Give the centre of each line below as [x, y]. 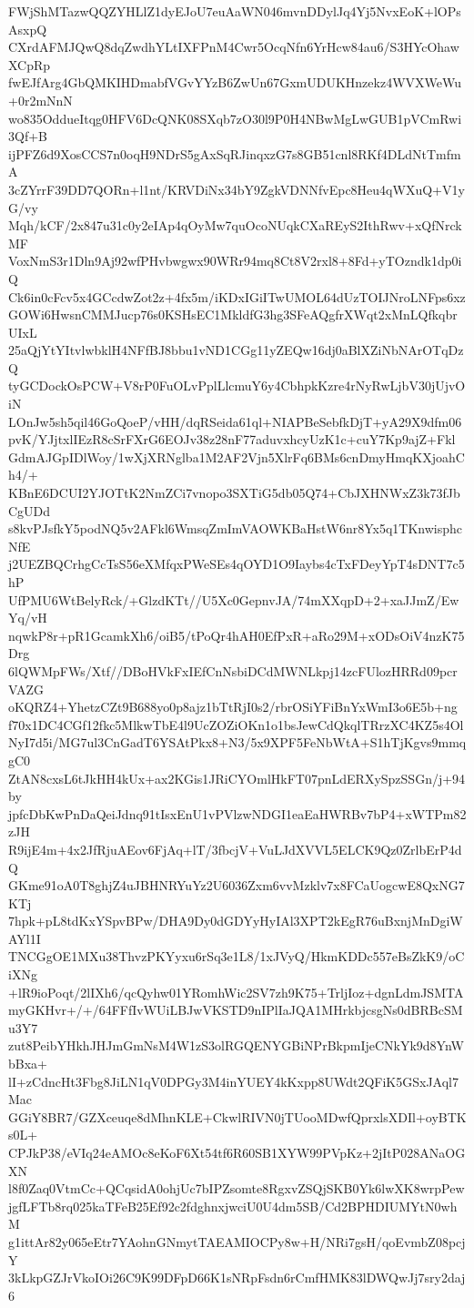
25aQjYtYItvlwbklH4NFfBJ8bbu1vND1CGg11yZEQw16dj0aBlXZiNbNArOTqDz [236, 350]
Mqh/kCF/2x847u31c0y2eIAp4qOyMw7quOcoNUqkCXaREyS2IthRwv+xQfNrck [235, 225]
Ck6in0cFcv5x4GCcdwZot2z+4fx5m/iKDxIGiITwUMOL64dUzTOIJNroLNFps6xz [237, 296]
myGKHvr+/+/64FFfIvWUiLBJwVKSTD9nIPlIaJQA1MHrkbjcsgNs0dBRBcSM [236, 1010]
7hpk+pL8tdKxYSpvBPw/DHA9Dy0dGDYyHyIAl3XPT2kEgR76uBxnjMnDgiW [236, 921]
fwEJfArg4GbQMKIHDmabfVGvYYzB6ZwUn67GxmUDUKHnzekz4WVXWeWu [235, 82]
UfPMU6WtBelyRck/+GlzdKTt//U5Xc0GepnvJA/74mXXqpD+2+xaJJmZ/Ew [234, 599]
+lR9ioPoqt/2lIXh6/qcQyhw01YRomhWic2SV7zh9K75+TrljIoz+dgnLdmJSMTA [236, 992]
